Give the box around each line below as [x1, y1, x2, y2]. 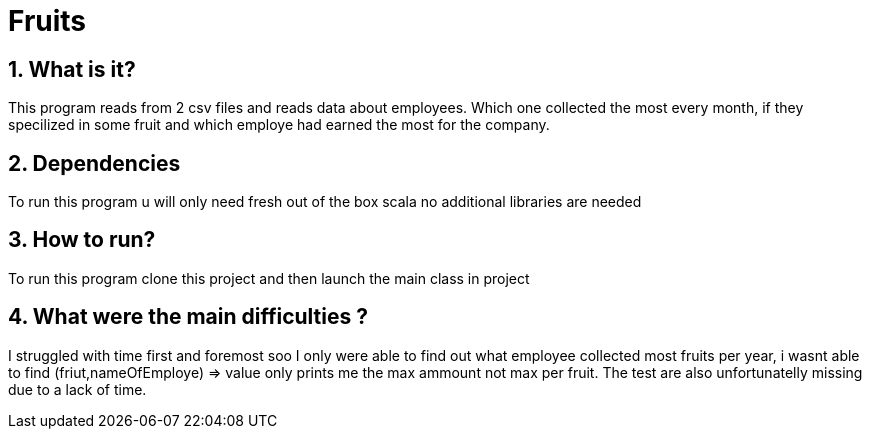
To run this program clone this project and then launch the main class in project [8, 269, 530, 287]
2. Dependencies [8, 150, 181, 176]
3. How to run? [8, 227, 156, 253]
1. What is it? [8, 56, 136, 82]
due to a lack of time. [8, 380, 147, 398]
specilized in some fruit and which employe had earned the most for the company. [8, 116, 550, 134]
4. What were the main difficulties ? [8, 304, 368, 330]
